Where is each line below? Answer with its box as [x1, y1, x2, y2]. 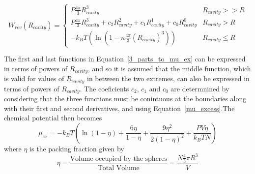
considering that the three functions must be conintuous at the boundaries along [4, 93, 247, 103]
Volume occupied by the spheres [70, 155, 168, 162]
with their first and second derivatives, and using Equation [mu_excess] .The [4, 103, 235, 113]
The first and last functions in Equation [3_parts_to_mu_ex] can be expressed [4, 54, 246, 64]
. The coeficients [80, 83, 129, 93]
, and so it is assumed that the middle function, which [87, 63, 251, 73]
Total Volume [97, 164, 140, 172]
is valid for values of [4, 73, 64, 84]
